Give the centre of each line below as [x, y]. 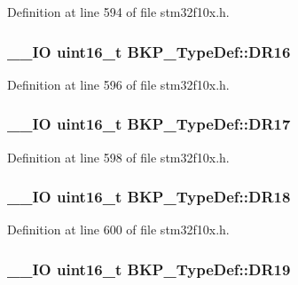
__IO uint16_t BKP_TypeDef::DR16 [149, 51]
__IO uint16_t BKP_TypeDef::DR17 [149, 124]
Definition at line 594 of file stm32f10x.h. [118, 12]
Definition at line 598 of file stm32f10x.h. [118, 157]
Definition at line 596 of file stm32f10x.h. [118, 84]
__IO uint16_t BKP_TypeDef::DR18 [149, 197]
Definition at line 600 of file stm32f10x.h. [118, 230]
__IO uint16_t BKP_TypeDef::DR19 [149, 269]
